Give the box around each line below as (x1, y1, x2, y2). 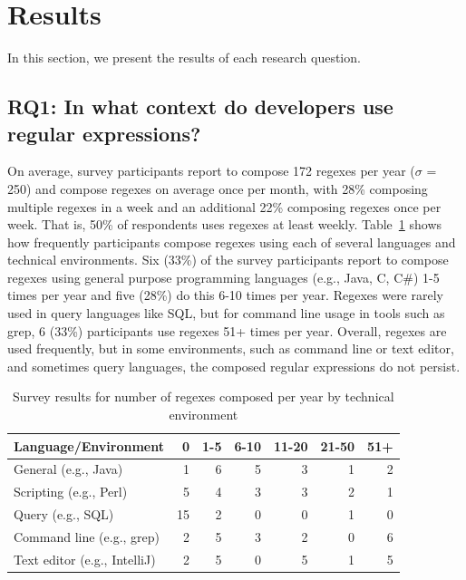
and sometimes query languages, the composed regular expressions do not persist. (7, 356, 461, 375)
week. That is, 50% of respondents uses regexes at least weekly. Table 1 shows (7, 215, 442, 234)
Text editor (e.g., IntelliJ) (14, 549, 156, 568)
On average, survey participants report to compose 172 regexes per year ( (7, 161, 415, 180)
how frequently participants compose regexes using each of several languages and (7, 232, 456, 251)
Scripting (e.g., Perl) (14, 482, 128, 501)
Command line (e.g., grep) (14, 527, 160, 546)
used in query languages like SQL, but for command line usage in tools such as (7, 304, 445, 323)
